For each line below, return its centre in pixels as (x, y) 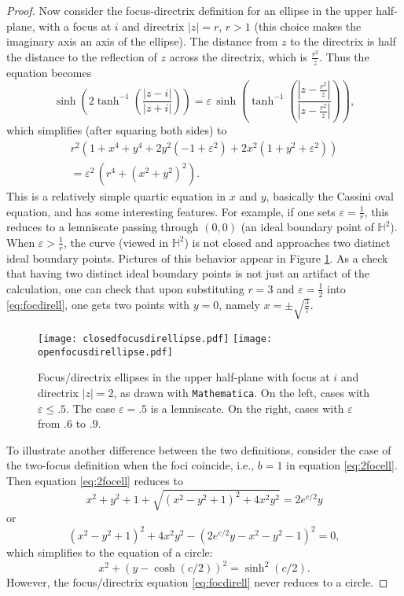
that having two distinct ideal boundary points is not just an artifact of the (188, 273)
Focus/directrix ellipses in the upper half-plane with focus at (184, 377)
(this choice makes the (308, 26)
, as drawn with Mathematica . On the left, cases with (241, 392)
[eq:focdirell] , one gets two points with (98, 304)
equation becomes (49, 72)
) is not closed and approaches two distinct (287, 242)
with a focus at (75, 26)
